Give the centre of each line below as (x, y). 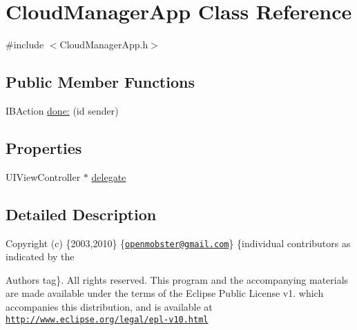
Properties (44, 147)
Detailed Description (81, 214)
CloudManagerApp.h (104, 45)
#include (25, 45)
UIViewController (43, 176)
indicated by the (40, 256)
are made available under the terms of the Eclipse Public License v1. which (165, 293)
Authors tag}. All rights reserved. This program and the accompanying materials (177, 279)
